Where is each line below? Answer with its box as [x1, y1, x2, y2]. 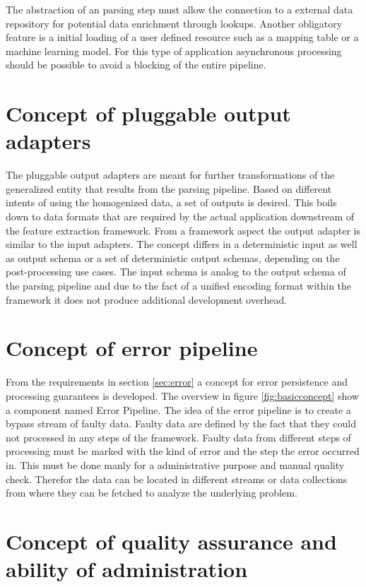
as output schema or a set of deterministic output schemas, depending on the [6, 250, 340, 265]
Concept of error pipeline [6, 333, 258, 362]
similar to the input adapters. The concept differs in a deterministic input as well [6, 237, 358, 251]
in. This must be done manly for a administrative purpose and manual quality [6, 457, 345, 472]
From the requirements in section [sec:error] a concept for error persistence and [6, 374, 348, 389]
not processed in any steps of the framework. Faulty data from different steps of [6, 429, 351, 444]
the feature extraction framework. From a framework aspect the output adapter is [6, 223, 360, 237]
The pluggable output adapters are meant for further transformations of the [6, 167, 335, 182]
